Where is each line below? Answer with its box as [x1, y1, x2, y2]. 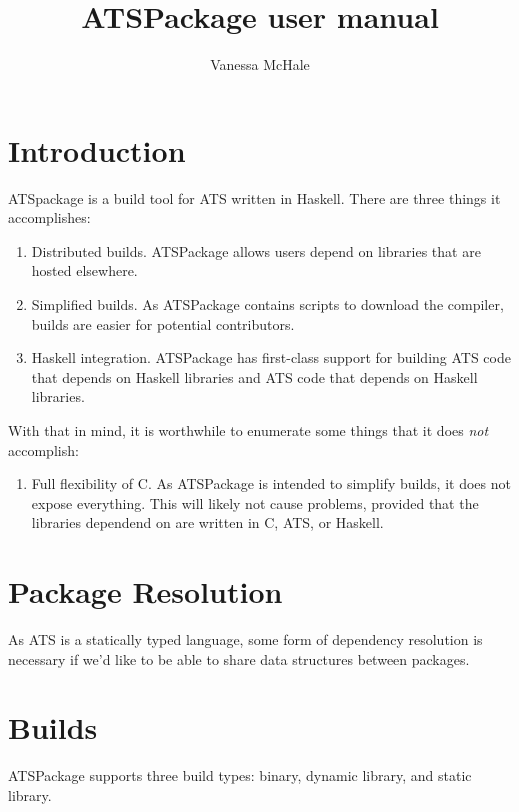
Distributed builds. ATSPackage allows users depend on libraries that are [31, 240, 481, 261]
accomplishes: [8, 207, 91, 228]
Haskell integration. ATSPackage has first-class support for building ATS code [31, 347, 511, 368]
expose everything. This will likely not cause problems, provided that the [31, 492, 479, 513]
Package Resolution [8, 571, 283, 612]
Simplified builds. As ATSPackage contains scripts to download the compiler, [31, 294, 504, 315]
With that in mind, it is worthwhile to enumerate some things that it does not [8, 420, 489, 440]
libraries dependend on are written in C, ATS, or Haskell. [31, 512, 384, 533]
